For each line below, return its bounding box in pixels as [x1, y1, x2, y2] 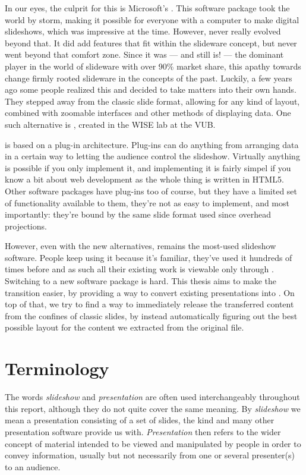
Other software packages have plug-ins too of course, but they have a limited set [5, 184, 298, 197]
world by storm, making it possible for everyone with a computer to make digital [5, 13, 299, 26]
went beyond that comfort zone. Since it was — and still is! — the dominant [5, 48, 284, 61]
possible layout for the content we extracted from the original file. [5, 321, 244, 334]
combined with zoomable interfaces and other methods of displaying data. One [5, 106, 291, 119]
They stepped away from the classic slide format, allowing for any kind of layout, [5, 95, 300, 107]
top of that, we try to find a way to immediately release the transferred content [5, 298, 294, 310]
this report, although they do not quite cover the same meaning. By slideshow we [5, 402, 301, 414]
